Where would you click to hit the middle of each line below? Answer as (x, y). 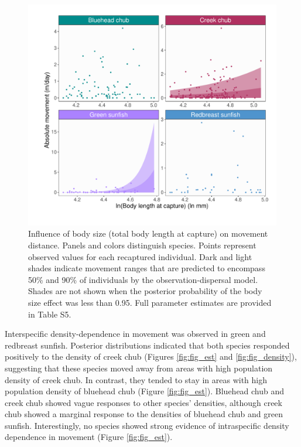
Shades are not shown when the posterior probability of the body (145, 291)
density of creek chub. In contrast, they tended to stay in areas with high (136, 379)
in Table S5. (50, 314)
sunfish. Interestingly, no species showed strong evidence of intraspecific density (147, 425)
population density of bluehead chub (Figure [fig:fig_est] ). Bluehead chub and (145, 391)
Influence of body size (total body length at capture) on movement (148, 233)
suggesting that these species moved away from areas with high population (139, 368)
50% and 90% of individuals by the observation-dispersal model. (143, 279)
